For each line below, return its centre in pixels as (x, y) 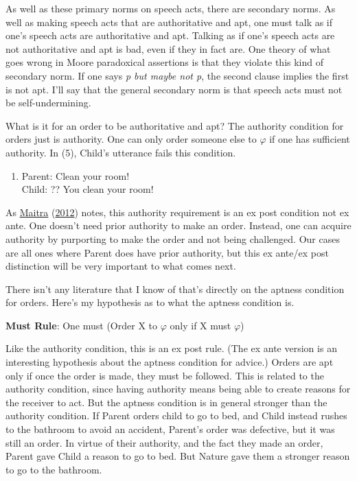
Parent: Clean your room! (76, 175)
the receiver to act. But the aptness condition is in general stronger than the (166, 402)
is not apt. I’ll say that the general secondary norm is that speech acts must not (174, 89)
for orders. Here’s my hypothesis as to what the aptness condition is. (150, 302)
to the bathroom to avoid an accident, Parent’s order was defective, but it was (170, 429)
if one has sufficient (310, 139)
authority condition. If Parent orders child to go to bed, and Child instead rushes (176, 415)
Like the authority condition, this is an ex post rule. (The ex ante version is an (171, 348)
